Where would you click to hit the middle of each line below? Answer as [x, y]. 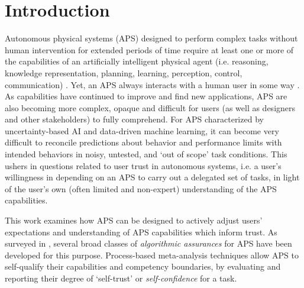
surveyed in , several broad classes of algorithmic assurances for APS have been [148, 243]
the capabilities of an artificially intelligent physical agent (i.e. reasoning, [137, 61]
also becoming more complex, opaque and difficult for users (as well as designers [150, 107]
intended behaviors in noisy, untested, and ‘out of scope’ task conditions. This [146, 154]
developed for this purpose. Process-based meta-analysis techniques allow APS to [152, 255]
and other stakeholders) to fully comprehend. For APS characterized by [134, 119]
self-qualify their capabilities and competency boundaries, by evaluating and [143, 266]
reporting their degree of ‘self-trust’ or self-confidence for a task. [121, 278]
